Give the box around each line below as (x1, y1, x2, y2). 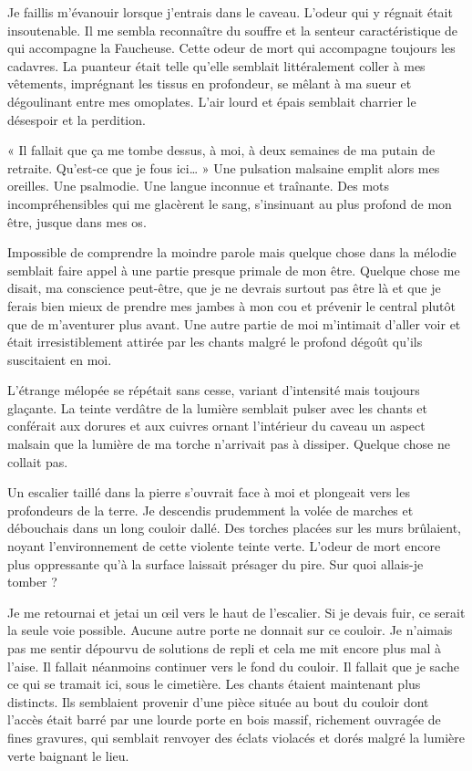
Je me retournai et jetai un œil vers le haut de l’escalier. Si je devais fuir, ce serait (7, 602, 466, 621)
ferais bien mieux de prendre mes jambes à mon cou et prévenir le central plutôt (7, 296, 456, 315)
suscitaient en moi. (7, 349, 112, 369)
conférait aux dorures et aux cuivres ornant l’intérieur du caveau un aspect (7, 416, 426, 435)
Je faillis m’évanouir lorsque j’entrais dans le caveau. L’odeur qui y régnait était (7, 3, 453, 21)
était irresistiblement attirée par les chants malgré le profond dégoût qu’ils (7, 332, 423, 351)
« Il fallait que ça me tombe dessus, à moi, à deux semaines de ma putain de (7, 141, 436, 160)
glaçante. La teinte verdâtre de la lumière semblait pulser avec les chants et (7, 398, 428, 417)
